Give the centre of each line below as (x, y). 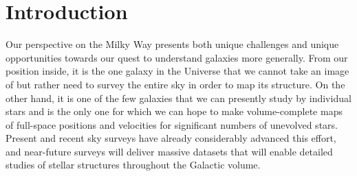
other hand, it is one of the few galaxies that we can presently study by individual (178, 98)
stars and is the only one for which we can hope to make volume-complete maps (174, 111)
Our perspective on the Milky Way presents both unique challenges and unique (172, 44)
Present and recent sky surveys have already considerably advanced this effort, (171, 138)
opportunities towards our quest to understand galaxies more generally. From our (177, 57)
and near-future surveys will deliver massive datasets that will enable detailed (169, 151)
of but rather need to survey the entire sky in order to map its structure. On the (175, 84)
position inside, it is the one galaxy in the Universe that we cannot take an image (177, 71)
